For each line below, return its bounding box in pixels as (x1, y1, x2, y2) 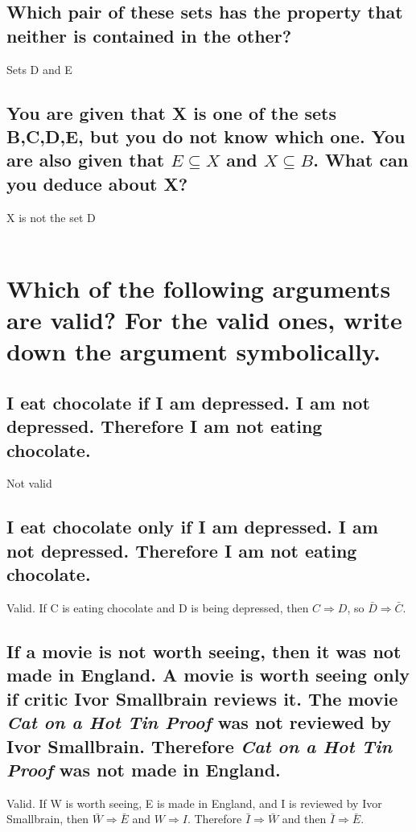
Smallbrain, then (6, 810, 89, 827)
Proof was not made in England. (6, 757, 281, 781)
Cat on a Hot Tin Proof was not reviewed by (6, 710, 392, 735)
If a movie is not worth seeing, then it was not (6, 639, 402, 664)
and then (282, 810, 327, 827)
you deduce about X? (6, 171, 188, 196)
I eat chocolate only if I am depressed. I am (6, 514, 378, 539)
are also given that (6, 147, 165, 172)
